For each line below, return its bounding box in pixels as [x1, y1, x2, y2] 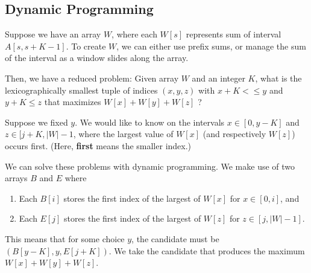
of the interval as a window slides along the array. [5, 51, 189, 64]
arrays [5, 172, 28, 184]
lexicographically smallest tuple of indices [5, 83, 158, 96]
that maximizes [44, 95, 101, 108]
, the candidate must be [131, 232, 219, 245]
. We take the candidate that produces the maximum [108, 244, 305, 257]
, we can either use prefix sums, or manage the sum [116, 39, 306, 52]
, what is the [255, 71, 302, 84]
